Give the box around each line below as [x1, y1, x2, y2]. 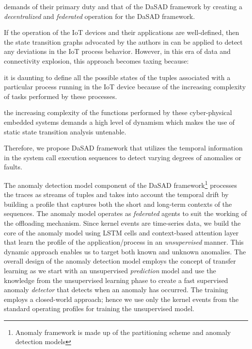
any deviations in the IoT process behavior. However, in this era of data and [4, 46, 231, 56]
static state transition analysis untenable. [4, 126, 126, 136]
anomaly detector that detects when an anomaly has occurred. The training [4, 284, 228, 295]
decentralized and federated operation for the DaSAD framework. [4, 11, 195, 21]
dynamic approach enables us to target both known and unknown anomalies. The [4, 246, 246, 256]
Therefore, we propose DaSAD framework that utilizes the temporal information [4, 143, 243, 153]
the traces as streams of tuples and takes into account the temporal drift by [4, 189, 229, 199]
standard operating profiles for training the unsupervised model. [4, 303, 195, 314]
